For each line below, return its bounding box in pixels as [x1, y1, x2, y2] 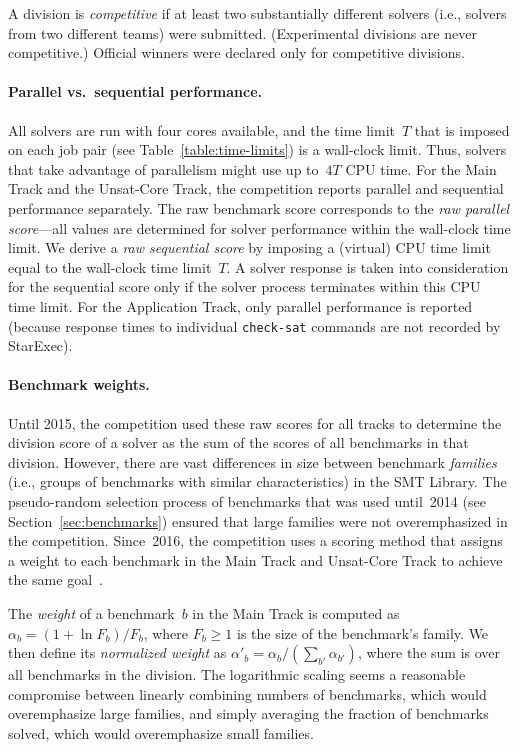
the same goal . [8, 569, 103, 590]
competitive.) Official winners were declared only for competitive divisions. [8, 42, 465, 63]
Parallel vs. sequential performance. [8, 81, 262, 102]
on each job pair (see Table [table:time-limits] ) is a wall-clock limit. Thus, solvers [8, 139, 507, 160]
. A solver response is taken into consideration [226, 256, 509, 277]
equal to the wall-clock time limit [8, 256, 212, 277]
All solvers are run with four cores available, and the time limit [8, 119, 395, 140]
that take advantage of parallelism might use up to [8, 158, 319, 179]
